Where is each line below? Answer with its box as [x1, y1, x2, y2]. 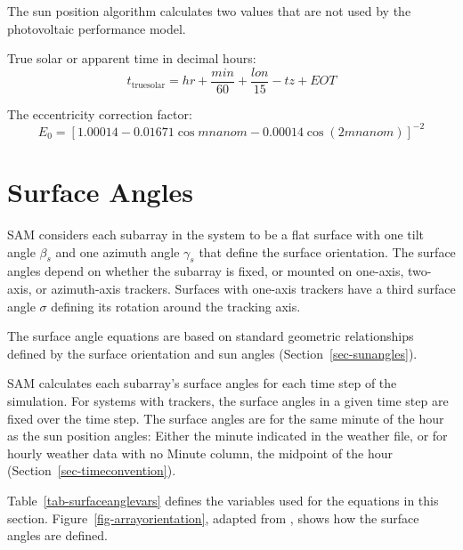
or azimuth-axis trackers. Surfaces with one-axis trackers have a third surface [36, 279, 456, 298]
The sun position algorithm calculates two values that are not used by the [7, 2, 411, 20]
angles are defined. [7, 526, 108, 545]
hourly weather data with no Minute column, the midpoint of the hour [7, 443, 394, 462]
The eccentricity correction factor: [7, 104, 192, 123]
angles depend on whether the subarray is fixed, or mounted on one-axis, [7, 262, 404, 280]
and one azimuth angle [55, 242, 180, 261]
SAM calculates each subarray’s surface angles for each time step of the [7, 374, 397, 392]
